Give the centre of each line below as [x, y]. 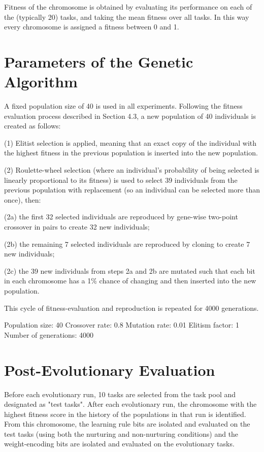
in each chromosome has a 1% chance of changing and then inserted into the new [130, 281]
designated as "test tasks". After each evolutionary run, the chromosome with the [130, 404]
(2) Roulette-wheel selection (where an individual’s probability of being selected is [132, 170]
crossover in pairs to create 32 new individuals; [77, 227]
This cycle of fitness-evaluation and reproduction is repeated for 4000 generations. [131, 308]
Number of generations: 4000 [49, 334]
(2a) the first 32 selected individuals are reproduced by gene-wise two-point [121, 217]
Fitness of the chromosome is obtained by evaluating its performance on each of [128, 7]
